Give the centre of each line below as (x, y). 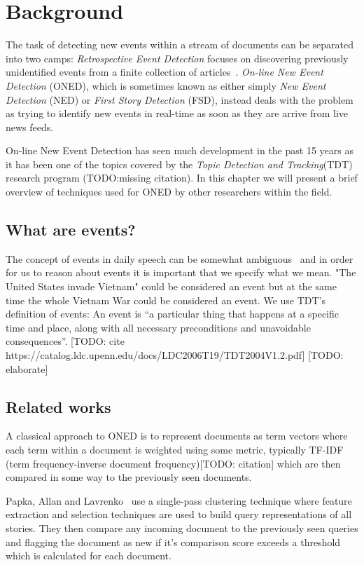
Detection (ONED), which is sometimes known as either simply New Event (166, 85)
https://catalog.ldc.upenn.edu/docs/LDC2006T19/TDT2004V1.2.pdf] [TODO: (175, 355)
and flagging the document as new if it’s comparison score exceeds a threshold (173, 542)
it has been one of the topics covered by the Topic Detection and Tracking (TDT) (179, 164)
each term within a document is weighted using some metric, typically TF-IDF (175, 449)
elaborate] (27, 368)
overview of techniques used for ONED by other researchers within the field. (169, 192)
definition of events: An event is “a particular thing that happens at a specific (173, 314)
